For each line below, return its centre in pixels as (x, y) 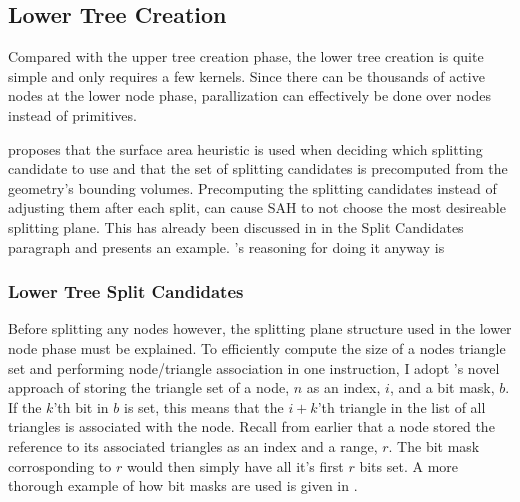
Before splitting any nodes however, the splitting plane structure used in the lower (260, 328)
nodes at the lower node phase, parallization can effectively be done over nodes (249, 95)
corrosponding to (60, 465)
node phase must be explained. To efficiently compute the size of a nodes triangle (257, 347)
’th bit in (81, 406)
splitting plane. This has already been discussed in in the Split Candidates (236, 226)
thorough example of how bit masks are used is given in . (183, 485)
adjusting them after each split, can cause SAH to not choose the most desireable (257, 207)
